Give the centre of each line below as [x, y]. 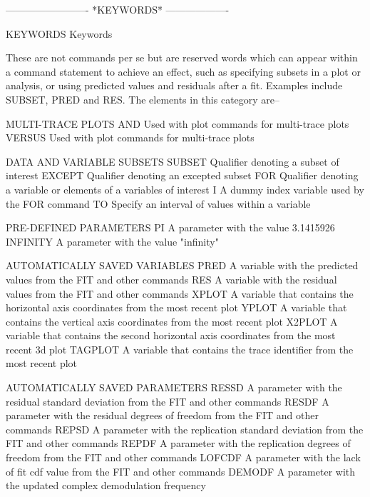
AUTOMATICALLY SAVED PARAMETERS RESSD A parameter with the [174, 387]
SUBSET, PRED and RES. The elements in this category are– [143, 99]
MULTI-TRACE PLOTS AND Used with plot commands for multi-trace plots [178, 123]
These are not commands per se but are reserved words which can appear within [182, 57]
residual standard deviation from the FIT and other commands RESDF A [168, 401]
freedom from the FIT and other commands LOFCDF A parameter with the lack [183, 457]
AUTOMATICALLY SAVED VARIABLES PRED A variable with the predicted [182, 265]
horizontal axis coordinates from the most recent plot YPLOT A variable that [176, 307]
